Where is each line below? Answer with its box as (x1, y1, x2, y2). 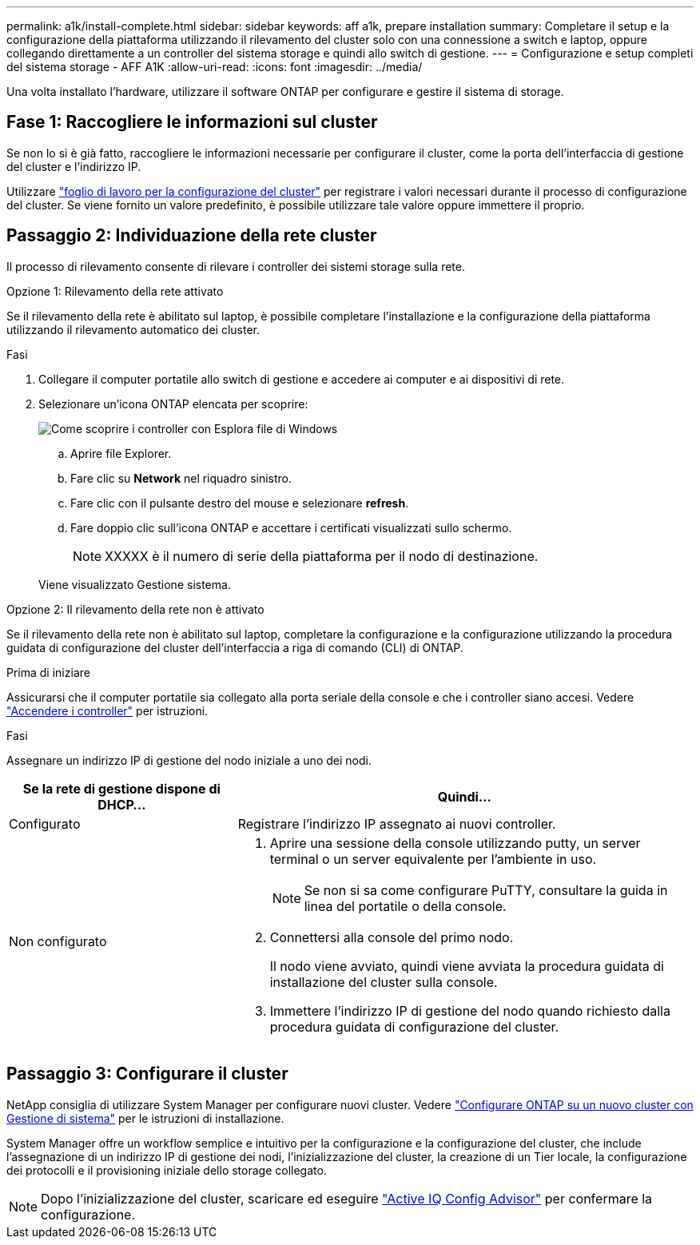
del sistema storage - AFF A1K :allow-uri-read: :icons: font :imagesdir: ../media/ (6, 60, 423, 74)
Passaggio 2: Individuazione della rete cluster (6, 225, 377, 246)
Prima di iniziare (6, 665, 90, 679)
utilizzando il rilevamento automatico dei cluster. (6, 322, 261, 336)
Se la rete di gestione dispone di (22, 780, 221, 797)
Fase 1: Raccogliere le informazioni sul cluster (6, 112, 378, 133)
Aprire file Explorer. (70, 446, 172, 460)
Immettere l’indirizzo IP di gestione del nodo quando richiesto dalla (269, 1002, 670, 1019)
